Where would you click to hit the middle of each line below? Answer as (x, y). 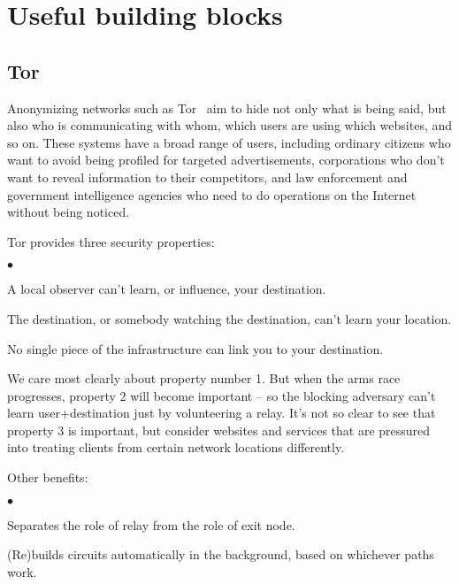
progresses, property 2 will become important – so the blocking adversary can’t (222, 395)
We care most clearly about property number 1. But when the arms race (204, 378)
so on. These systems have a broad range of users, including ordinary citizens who (229, 142)
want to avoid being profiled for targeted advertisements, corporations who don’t (226, 160)
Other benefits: (48, 477)
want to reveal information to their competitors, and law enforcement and (207, 177)
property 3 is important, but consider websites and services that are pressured (219, 430)
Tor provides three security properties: (111, 241)
